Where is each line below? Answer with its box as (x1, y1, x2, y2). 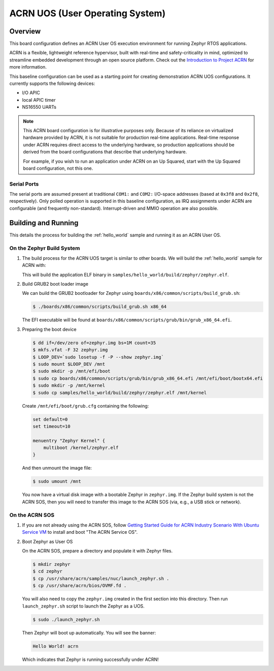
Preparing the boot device (22, 326, 77, 332)
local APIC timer (22, 97, 56, 103)
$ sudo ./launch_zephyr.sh (32, 617, 100, 622)
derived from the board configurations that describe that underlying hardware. (23, 149, 187, 155)
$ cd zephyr (32, 568, 63, 574)
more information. (9, 64, 47, 70)
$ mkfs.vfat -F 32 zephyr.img (32, 347, 108, 353)
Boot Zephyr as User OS (22, 538, 73, 544)
